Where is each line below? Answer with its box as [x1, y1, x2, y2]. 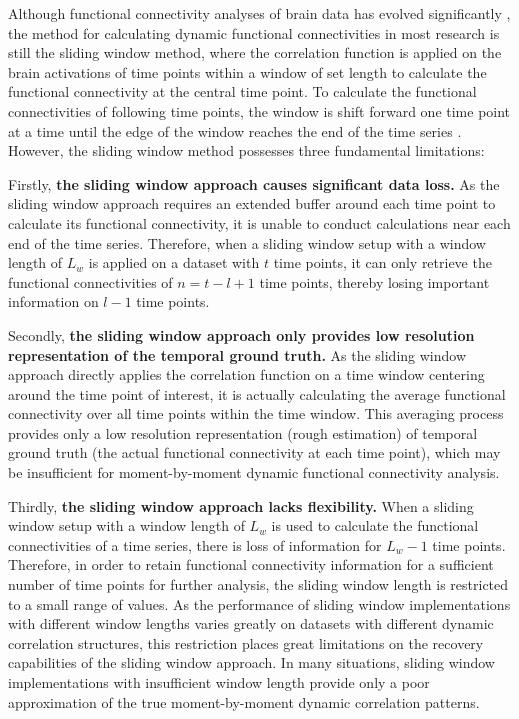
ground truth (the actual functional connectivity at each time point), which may [8, 442, 501, 463]
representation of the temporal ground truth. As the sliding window [8, 344, 467, 365]
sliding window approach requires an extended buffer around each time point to [8, 193, 496, 214]
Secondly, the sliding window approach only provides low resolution [8, 324, 475, 345]
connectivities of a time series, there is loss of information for [8, 534, 382, 555]
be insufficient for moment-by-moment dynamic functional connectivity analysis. [8, 462, 500, 483]
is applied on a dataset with [88, 252, 260, 273]
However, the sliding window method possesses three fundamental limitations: [8, 140, 485, 161]
